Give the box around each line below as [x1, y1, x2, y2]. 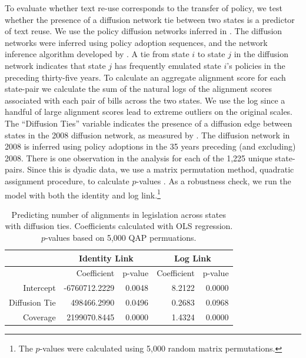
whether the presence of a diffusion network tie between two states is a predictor [5, 13, 295, 25]
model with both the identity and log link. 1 [5, 187, 161, 201]
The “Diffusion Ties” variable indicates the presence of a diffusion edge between [5, 117, 292, 129]
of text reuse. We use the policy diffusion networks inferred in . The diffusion [5, 25, 282, 37]
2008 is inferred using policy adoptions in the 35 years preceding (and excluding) [5, 140, 296, 153]
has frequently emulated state [114, 59, 221, 71]
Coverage [22, 310, 56, 323]
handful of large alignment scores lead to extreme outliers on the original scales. [5, 105, 293, 118]
